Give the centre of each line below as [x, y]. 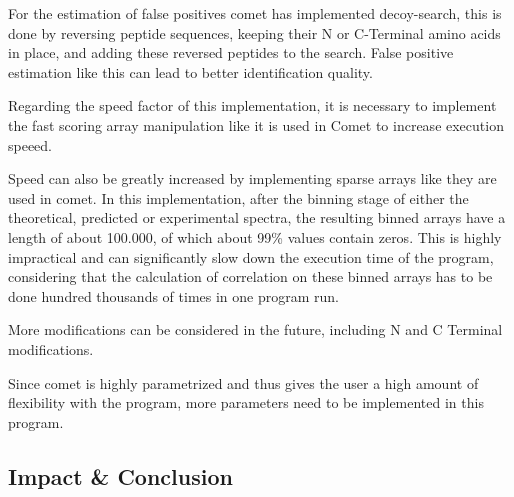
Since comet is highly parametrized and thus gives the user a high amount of [243, 382]
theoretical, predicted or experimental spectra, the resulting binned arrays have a [257, 217]
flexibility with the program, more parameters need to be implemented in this [246, 402]
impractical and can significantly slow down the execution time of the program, [251, 256]
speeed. [30, 144]
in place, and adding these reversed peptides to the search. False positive [231, 52]
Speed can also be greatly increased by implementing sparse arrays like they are [252, 178]
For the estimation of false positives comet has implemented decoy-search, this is [255, 13]
